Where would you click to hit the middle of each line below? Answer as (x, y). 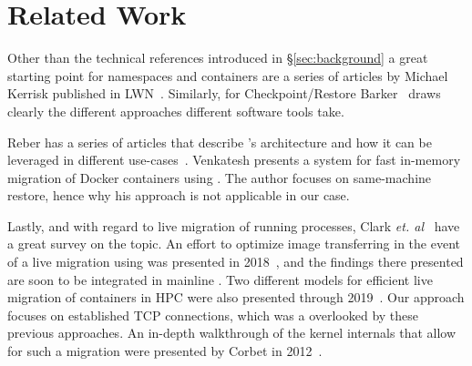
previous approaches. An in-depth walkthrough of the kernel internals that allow (232, 333)
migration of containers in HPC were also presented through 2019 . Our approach (236, 297)
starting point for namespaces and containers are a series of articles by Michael (228, 75)
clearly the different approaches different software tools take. (176, 111)
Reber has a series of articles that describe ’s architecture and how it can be (220, 142)
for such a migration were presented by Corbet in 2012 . (165, 351)
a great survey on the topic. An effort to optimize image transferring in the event (234, 244)
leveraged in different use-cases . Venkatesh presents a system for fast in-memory (234, 160)
